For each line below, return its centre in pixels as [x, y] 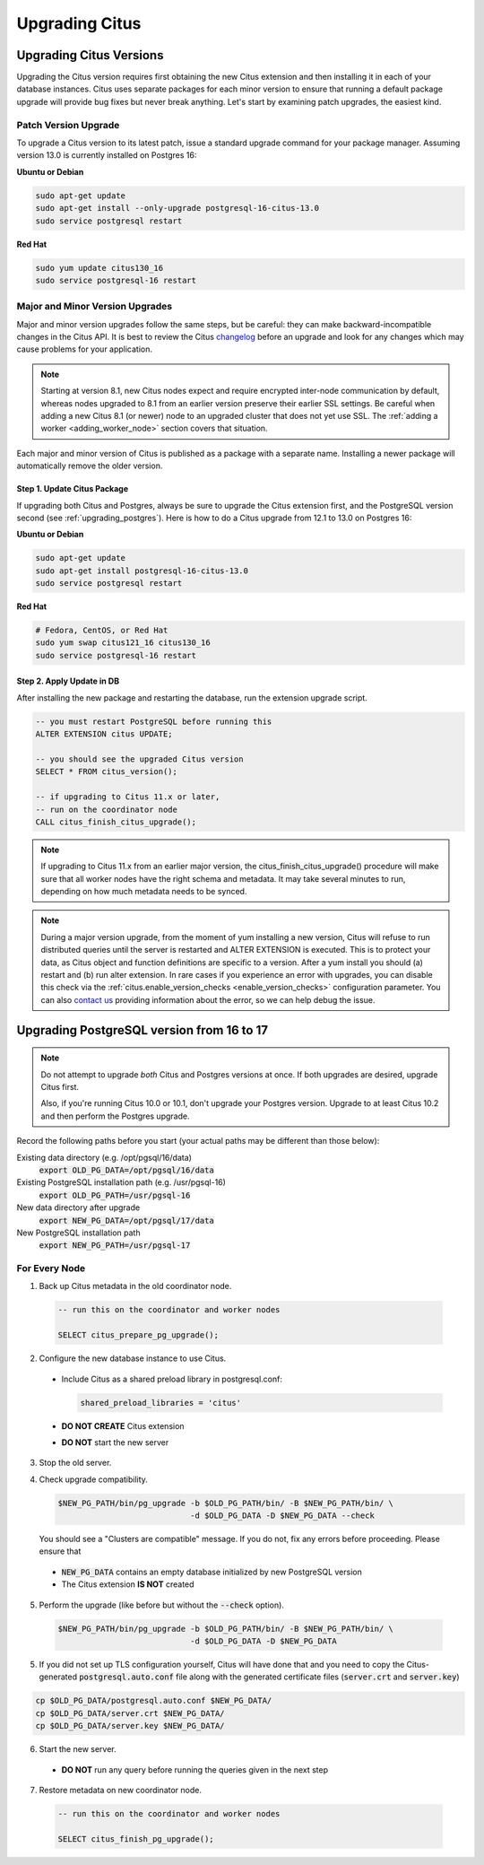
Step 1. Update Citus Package [73, 489]
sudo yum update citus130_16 [99, 268]
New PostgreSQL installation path [78, 1233]
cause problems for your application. [84, 349]
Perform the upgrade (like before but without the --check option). [161, 1605]
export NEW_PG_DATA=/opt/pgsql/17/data [126, 1220]
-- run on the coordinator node [107, 809]
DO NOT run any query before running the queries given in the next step [195, 1769]
